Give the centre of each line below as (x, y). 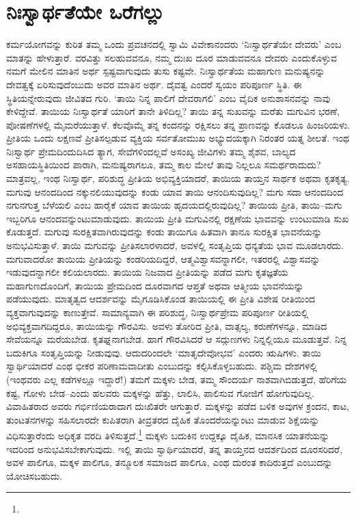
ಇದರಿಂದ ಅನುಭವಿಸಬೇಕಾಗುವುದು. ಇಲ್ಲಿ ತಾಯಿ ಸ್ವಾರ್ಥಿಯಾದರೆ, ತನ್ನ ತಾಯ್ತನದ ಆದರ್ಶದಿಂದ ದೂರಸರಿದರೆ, (174, 449)
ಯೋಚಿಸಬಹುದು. (35, 475)
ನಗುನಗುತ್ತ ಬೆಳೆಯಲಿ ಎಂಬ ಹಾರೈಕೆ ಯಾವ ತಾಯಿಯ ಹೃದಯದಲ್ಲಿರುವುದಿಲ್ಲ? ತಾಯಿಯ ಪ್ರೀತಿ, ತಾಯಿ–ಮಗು (174, 205)
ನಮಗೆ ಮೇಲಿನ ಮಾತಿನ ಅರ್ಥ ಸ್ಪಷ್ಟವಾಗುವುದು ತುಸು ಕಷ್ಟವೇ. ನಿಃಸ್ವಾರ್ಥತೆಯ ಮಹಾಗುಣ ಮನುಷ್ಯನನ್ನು (166, 71)
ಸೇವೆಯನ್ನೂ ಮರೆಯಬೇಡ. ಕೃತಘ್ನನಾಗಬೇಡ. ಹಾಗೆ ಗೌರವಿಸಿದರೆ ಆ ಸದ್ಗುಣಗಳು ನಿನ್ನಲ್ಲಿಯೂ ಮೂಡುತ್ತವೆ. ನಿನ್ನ (177, 339)
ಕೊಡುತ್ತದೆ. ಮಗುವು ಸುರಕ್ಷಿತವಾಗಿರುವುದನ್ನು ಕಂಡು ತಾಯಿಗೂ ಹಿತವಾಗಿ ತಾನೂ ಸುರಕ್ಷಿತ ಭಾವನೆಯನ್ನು (164, 232)
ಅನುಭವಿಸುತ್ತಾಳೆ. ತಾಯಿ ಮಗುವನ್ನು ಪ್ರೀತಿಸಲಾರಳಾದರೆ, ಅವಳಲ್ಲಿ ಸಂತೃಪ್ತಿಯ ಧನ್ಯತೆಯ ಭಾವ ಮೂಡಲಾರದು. (175, 245)
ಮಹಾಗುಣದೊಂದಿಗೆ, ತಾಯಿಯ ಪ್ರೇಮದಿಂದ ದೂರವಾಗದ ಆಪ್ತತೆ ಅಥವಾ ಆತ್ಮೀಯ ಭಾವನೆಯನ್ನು (155, 285)
